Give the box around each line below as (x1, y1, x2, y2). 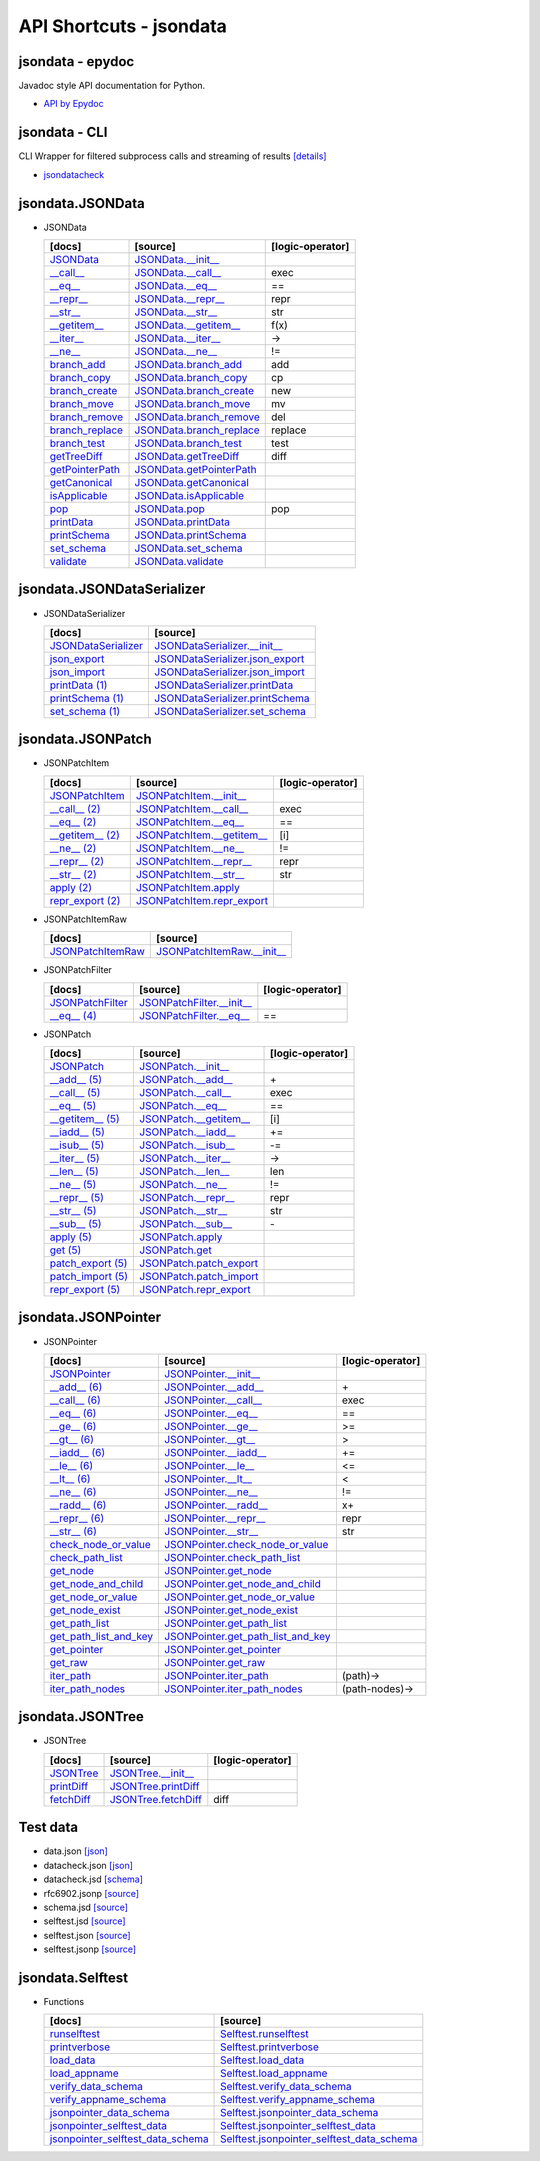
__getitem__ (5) (49, 1112, 120, 1126)
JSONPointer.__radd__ (164, 1498, 269, 1512)
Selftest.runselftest (220, 2027, 309, 2041)
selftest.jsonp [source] (43, 1943, 137, 1955)
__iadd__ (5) (49, 1125, 105, 1139)
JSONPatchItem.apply (135, 880, 240, 894)
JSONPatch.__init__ (139, 1060, 230, 1074)
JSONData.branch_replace (134, 423, 260, 437)
